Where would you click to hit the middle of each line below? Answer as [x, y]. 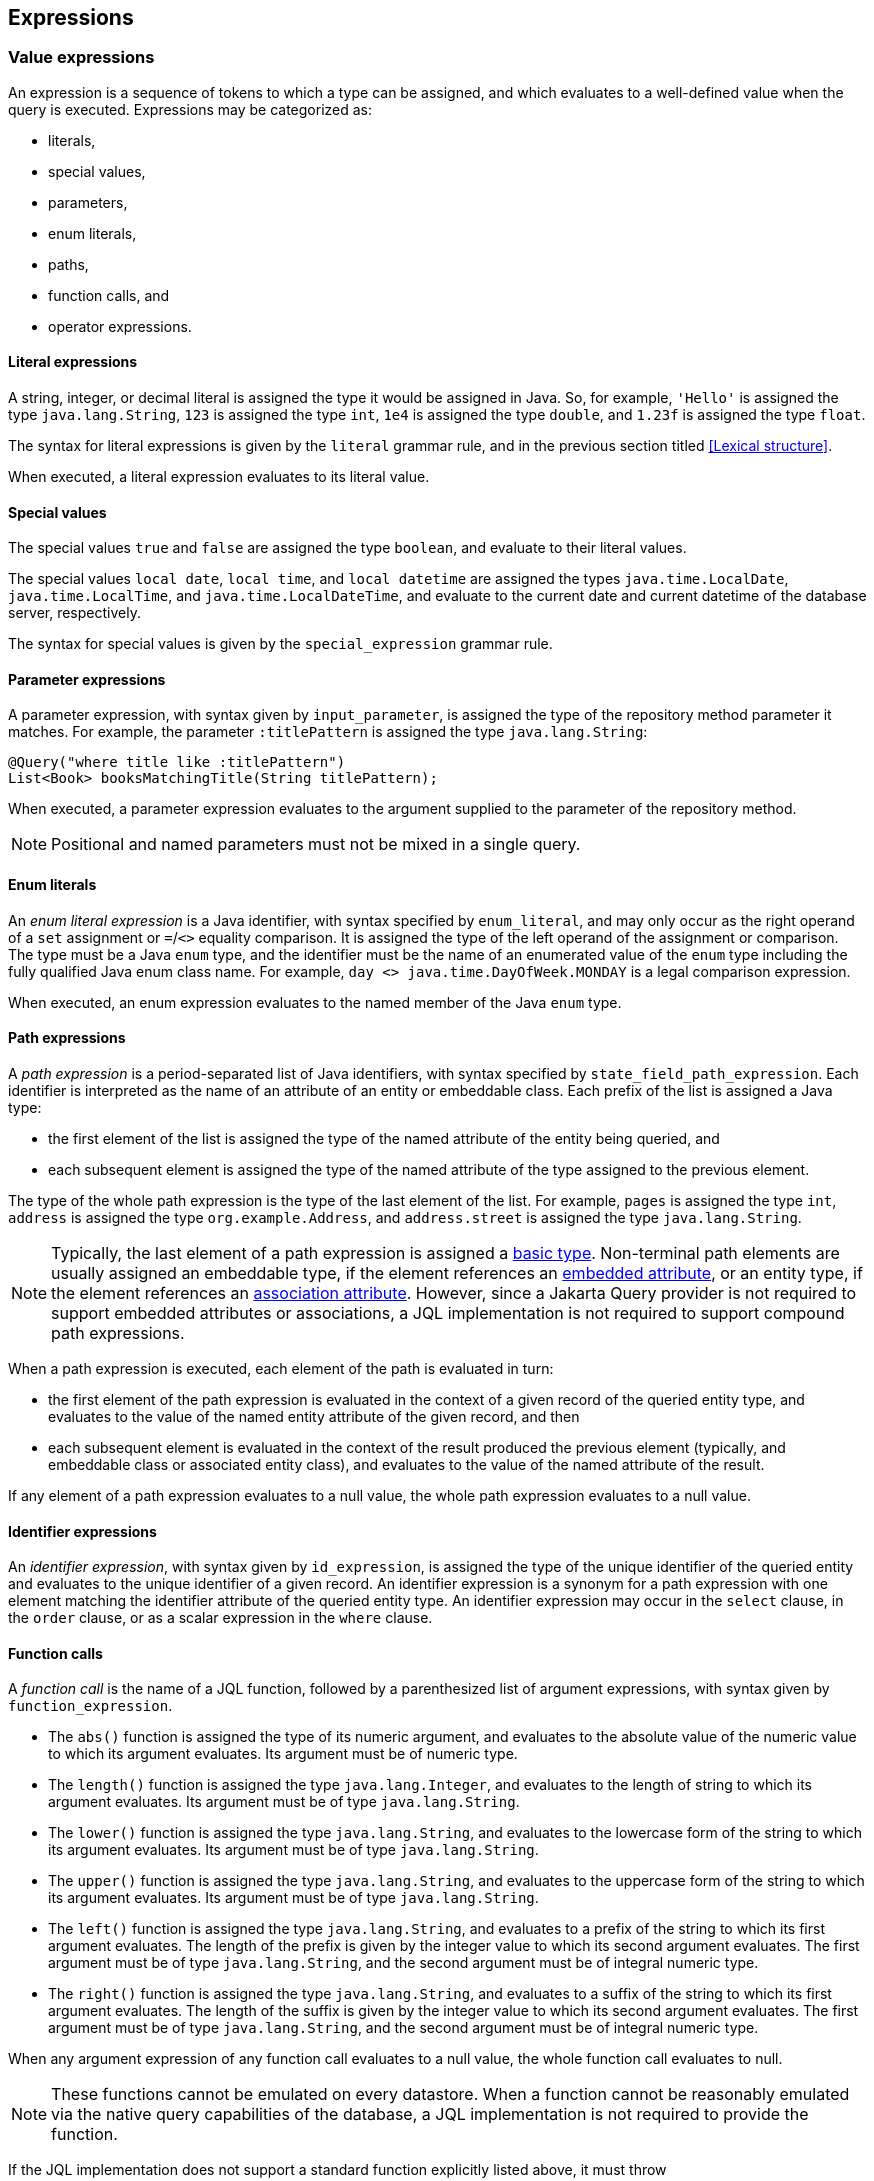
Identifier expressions [82, 1531]
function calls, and [109, 295]
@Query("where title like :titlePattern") [177, 762]
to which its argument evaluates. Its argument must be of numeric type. [283, 1754]
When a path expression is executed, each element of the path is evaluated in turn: [281, 1368]
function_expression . [90, 1706]
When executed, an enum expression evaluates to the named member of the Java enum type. [315, 1002]
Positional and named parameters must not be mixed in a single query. [316, 844]
